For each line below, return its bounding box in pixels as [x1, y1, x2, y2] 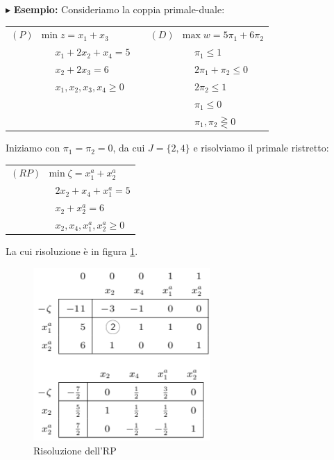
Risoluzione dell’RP [33, 443, 117, 457]
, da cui [112, 140, 145, 155]
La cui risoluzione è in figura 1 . [6, 244, 138, 258]
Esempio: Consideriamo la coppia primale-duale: [13, 2, 225, 16]
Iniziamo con [6, 140, 60, 155]
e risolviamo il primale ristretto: [193, 140, 329, 155]
